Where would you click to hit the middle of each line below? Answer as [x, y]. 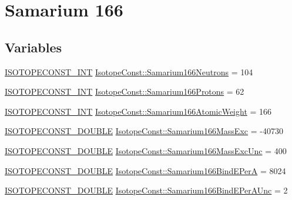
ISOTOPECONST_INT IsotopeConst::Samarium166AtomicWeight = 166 [138, 111]
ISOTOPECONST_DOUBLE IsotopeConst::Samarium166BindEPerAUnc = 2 [146, 190]
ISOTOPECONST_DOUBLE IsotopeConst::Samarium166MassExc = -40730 [144, 131]
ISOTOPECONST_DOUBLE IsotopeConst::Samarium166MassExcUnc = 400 [146, 150]
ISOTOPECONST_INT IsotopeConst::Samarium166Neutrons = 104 [129, 71]
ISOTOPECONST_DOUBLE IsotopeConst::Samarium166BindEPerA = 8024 [145, 170]
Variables [33, 47]
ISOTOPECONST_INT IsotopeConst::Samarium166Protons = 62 [125, 91]
